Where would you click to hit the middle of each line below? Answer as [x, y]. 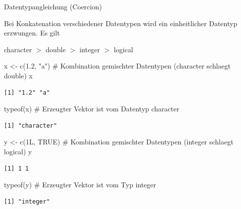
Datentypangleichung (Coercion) [53, 6]
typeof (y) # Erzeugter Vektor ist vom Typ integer [80, 185]
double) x [18, 75]
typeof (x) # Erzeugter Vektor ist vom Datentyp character [92, 109]
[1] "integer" [27, 201]
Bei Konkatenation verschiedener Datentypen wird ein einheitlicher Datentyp [121, 23]
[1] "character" [31, 125]
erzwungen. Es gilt [32, 33]
